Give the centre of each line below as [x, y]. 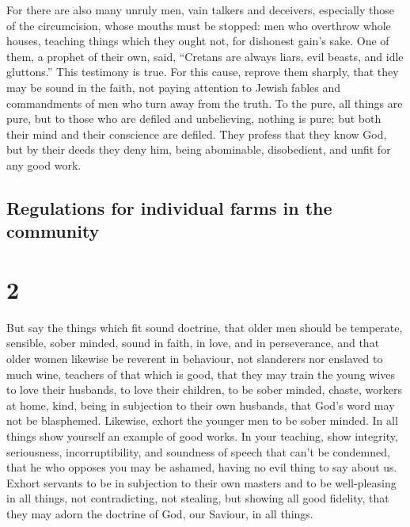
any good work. [44, 164]
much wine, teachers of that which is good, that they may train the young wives [201, 374]
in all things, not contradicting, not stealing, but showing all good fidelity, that [198, 498]
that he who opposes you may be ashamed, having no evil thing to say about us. [202, 467]
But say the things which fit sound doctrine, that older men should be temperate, [205, 327]
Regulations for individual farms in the [169, 207]
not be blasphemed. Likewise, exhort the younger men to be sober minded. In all [202, 420]
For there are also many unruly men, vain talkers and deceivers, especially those [201, 10]
